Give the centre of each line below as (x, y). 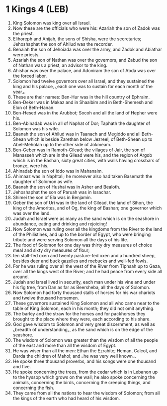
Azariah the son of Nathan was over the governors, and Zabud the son (85, 60)
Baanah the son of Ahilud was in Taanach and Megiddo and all (77, 134)
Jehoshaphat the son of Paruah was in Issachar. (62, 192)
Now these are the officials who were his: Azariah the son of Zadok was (86, 28)
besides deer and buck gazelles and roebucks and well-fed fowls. (80, 261)
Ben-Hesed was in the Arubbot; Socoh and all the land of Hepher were (85, 112)
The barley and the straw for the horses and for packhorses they (79, 313)
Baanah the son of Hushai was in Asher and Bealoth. (67, 187)
